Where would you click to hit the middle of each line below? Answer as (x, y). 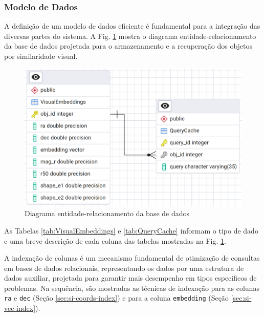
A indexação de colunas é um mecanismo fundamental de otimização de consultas (132, 258)
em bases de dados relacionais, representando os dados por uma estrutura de (124, 268)
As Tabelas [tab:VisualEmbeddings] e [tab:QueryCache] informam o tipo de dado (131, 230)
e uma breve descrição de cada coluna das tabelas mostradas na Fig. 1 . (115, 240)
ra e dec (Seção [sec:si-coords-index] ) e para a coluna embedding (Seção (116, 298)
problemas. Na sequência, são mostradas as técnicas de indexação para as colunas (132, 288)
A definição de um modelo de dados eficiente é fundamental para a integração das (132, 26)
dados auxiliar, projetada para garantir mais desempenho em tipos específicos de (130, 278)
